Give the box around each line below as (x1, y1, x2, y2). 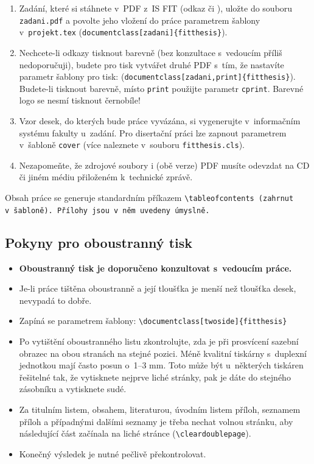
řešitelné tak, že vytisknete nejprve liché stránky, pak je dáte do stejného (19, 370, 291, 383)
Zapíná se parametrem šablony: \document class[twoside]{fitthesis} (19, 314, 287, 327)
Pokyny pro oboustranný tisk (5, 233, 193, 251)
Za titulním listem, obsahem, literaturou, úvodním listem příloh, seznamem (19, 402, 301, 415)
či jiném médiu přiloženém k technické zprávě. (19, 170, 193, 183)
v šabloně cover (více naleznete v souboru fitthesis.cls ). (19, 138, 245, 151)
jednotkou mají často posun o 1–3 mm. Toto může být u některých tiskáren (19, 359, 304, 371)
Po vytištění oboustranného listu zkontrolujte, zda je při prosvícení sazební (19, 334, 299, 347)
